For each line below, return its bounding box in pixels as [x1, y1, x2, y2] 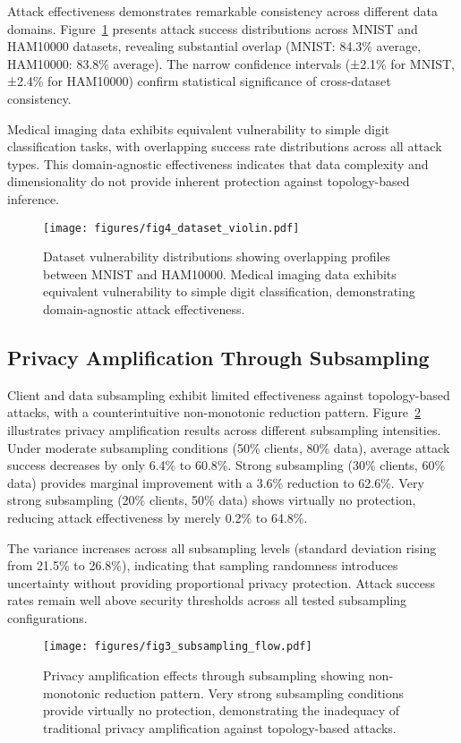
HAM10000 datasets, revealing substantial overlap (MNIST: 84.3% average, [7, 37, 422, 56]
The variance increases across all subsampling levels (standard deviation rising [7, 538, 437, 557]
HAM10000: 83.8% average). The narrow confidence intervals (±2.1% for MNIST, [7, 54, 455, 73]
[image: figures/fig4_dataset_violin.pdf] [43, 221, 300, 235]
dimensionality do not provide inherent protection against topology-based [7, 172, 410, 191]
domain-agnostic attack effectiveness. [43, 299, 245, 318]
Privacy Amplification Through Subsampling [7, 343, 430, 371]
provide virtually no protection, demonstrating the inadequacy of [43, 701, 400, 720]
